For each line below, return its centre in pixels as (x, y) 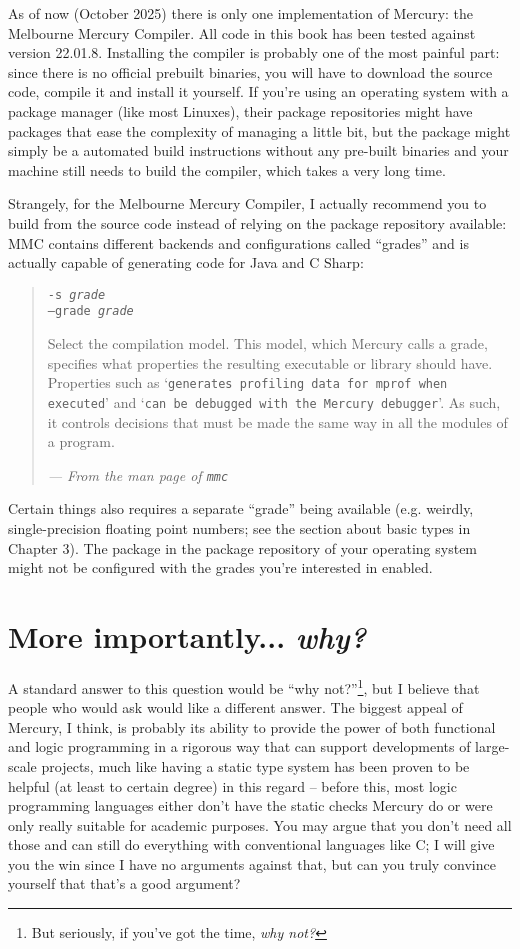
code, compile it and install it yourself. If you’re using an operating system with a (258, 91)
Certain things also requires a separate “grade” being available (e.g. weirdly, (241, 508)
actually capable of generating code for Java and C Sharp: (186, 262)
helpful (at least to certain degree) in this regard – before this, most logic (232, 785)
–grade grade (90, 311)
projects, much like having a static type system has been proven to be (255, 765)
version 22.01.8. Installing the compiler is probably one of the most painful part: (254, 52)
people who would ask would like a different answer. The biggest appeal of (235, 707)
